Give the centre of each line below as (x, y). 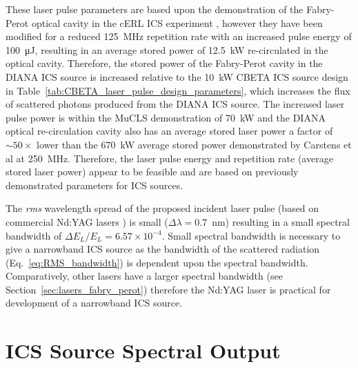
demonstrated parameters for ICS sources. (95, 185)
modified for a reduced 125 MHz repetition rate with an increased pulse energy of (179, 36)
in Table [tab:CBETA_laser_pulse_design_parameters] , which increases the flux (178, 90)
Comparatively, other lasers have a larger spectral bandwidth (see (144, 276)
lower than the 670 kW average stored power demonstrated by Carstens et (194, 144)
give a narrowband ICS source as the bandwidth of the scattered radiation (163, 249)
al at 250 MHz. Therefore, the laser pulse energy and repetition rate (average (169, 158)
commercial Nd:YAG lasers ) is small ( (87, 221)
